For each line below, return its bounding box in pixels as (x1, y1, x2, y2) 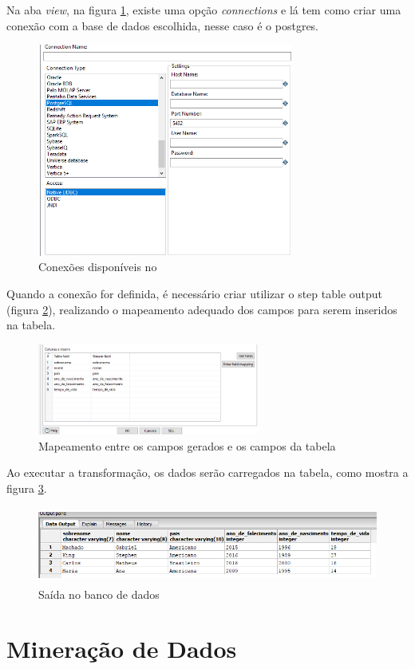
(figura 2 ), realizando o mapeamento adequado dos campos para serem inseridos (6, 301, 397, 317)
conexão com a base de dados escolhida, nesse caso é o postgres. (6, 17, 319, 33)
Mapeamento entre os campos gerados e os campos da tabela (38, 437, 336, 454)
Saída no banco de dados (38, 585, 160, 602)
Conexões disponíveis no (38, 258, 157, 275)
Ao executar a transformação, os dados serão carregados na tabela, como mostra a (6, 464, 409, 481)
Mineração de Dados (6, 632, 237, 665)
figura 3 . (6, 479, 47, 496)
